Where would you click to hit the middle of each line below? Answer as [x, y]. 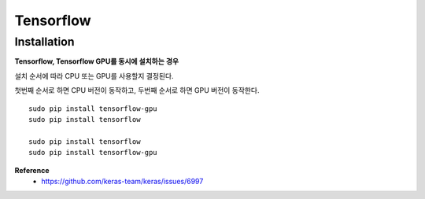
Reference [32, 170]
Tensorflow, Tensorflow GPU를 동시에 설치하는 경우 [97, 61]
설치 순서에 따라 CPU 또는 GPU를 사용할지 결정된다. [94, 76]
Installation [44, 42]
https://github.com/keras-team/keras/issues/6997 [122, 181]
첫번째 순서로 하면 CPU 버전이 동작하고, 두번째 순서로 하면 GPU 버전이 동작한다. [137, 90]
